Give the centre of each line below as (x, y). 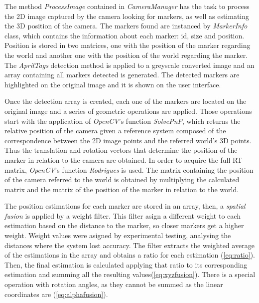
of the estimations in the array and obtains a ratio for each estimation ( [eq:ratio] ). (130, 255)
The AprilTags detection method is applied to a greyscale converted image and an (129, 65)
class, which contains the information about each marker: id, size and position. (125, 35)
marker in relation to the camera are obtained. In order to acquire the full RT (124, 159)
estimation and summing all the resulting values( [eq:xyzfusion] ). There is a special (130, 274)
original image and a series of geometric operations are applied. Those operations (128, 111)
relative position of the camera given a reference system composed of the (115, 131)
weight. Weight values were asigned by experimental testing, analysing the (118, 235)
